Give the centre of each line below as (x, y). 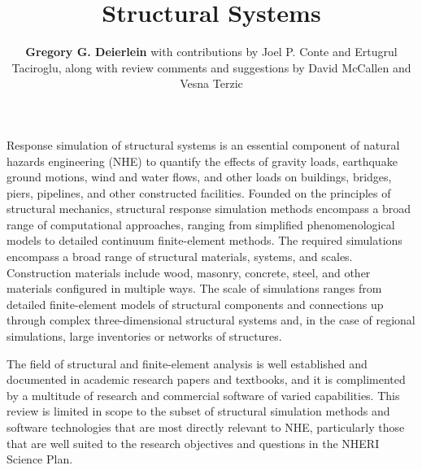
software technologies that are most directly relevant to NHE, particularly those (206, 427)
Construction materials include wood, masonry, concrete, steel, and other (189, 272)
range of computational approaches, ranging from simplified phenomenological (201, 224)
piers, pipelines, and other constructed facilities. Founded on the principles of (199, 192)
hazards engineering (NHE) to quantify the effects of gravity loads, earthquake (202, 161)
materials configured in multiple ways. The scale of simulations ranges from (194, 288)
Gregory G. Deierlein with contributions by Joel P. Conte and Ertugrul (211, 52)
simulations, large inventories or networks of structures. (144, 336)
